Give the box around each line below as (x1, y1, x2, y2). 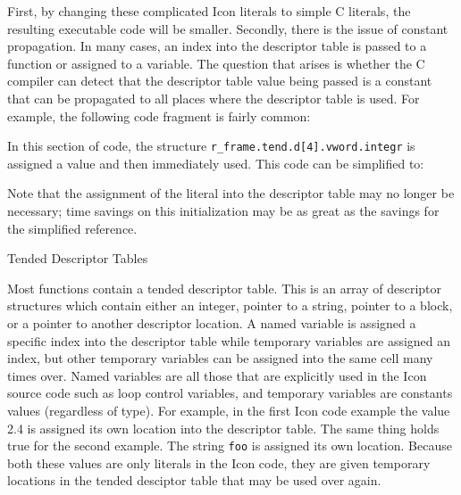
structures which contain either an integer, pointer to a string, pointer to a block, (7, 296, 453, 315)
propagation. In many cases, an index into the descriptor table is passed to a (7, 37, 427, 55)
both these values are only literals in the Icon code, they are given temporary (7, 453, 431, 472)
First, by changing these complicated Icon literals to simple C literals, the (7, 2, 411, 20)
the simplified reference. (7, 219, 138, 237)
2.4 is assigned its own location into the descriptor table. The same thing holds (7, 418, 440, 437)
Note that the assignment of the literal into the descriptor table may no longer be (7, 184, 455, 202)
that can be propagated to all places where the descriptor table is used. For (7, 88, 420, 107)
